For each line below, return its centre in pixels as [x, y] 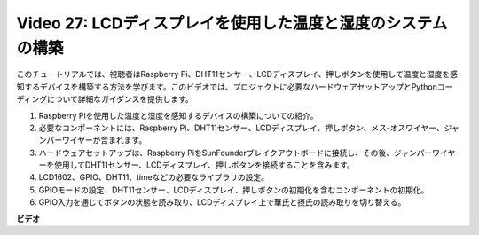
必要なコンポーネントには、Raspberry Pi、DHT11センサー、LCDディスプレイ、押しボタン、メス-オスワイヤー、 [242, 128]
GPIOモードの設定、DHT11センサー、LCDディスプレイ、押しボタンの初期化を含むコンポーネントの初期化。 [234, 190]
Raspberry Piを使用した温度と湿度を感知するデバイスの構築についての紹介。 [178, 115]
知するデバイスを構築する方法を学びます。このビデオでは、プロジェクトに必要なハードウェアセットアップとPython [227, 86]
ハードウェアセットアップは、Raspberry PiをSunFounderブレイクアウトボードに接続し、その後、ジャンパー [236, 153]
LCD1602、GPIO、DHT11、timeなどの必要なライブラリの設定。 [154, 177]
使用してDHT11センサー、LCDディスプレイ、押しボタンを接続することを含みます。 [204, 165]
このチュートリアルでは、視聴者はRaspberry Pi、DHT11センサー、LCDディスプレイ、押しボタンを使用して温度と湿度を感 [237, 74]
